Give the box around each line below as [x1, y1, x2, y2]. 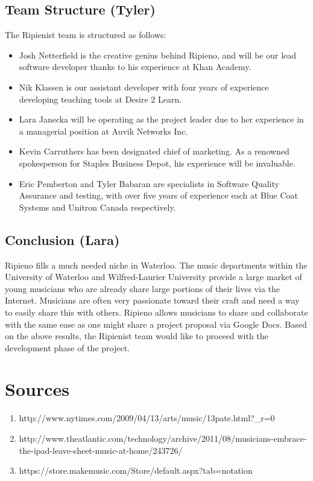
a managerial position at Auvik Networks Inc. [19, 124, 188, 137]
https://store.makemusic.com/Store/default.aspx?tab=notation [19, 464, 253, 477]
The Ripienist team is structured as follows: [5, 28, 166, 41]
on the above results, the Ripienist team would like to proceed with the [5, 330, 268, 342]
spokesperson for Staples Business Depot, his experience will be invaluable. [19, 156, 296, 169]
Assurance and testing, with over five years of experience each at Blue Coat [19, 189, 299, 202]
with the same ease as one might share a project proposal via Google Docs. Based [5, 317, 307, 330]
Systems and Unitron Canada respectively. [19, 200, 176, 213]
